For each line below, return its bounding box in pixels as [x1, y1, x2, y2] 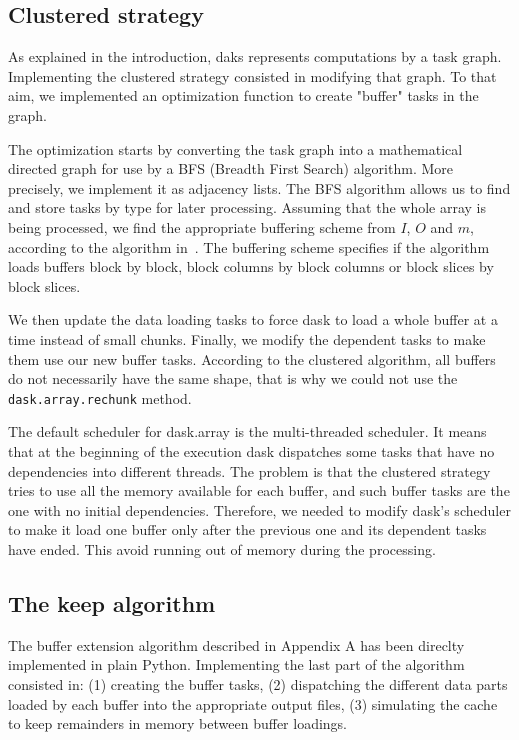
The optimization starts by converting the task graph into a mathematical [8, 138, 463, 159]
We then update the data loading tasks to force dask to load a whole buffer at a [8, 309, 498, 330]
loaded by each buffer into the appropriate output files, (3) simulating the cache [8, 693, 498, 714]
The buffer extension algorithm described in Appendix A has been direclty [8, 634, 465, 655]
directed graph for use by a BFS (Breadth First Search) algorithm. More [8, 158, 453, 179]
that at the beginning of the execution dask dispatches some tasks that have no [8, 440, 495, 461]
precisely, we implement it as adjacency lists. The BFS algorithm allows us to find [8, 177, 511, 198]
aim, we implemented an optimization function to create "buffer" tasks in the [8, 85, 479, 106]
